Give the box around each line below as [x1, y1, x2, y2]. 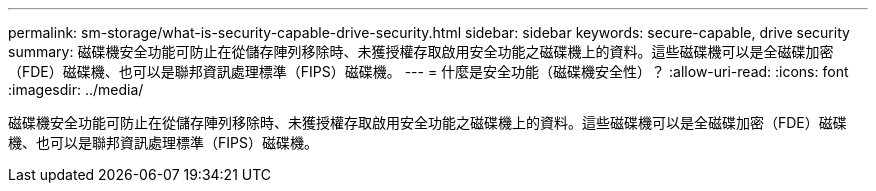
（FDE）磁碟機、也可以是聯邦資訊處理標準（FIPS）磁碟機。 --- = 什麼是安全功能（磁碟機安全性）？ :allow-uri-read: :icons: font [8, 63, 849, 80]
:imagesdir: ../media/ [8, 81, 144, 98]
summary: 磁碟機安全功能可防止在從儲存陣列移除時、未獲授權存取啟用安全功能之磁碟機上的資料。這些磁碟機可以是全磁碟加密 [8, 43, 834, 60]
